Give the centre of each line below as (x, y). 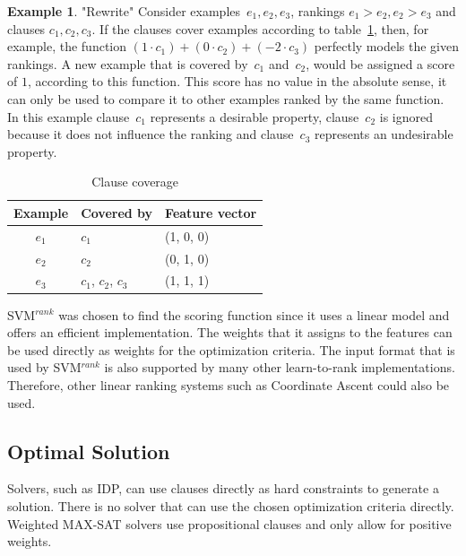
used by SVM (44, 367)
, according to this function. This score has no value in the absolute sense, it (237, 81)
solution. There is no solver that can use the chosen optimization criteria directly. (231, 505)
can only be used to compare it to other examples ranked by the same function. (226, 98)
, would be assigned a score (380, 63)
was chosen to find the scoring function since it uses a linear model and (254, 314)
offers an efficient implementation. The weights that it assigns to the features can (230, 332)
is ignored (406, 116)
